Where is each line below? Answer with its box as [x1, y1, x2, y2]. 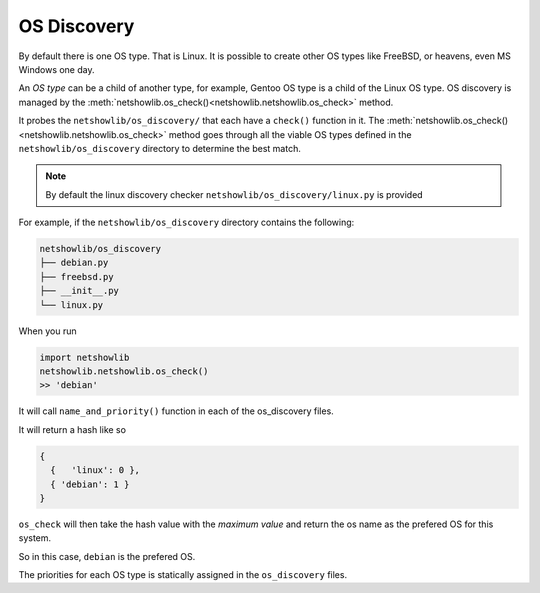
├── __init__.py [39, 285, 120, 297]
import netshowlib [39, 351, 130, 363]
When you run [18, 325, 77, 337]
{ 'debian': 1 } [50, 478, 130, 490]
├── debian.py [39, 257, 109, 269]
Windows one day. [18, 63, 95, 75]
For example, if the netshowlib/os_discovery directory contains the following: [18, 216, 355, 229]
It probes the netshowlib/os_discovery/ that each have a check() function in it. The [18, 115, 385, 127]
